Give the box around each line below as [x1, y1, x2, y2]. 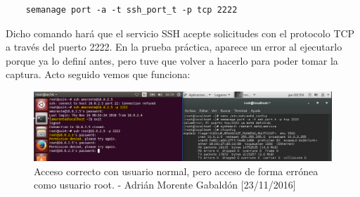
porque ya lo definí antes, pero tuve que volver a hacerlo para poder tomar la [6, 53, 338, 68]
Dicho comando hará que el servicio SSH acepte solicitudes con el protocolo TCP [6, 25, 355, 40]
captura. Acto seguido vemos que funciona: [6, 67, 191, 82]
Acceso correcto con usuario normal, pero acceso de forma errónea [34, 163, 319, 178]
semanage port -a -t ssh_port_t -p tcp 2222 [25, 5, 238, 15]
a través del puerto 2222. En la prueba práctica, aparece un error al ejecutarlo [6, 39, 342, 54]
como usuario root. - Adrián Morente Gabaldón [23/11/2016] [34, 177, 296, 192]
